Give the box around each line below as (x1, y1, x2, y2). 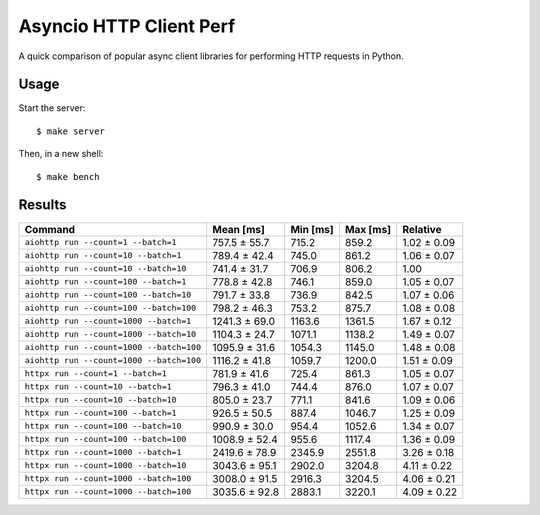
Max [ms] (345, 222, 392, 236)
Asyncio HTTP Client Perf (18, 15, 236, 37)
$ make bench (36, 171, 100, 182)
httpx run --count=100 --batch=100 (24, 434, 187, 445)
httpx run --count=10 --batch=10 (24, 395, 177, 405)
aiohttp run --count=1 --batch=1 (24, 237, 177, 248)
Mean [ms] (211, 222, 265, 236)
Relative (401, 222, 442, 236)
